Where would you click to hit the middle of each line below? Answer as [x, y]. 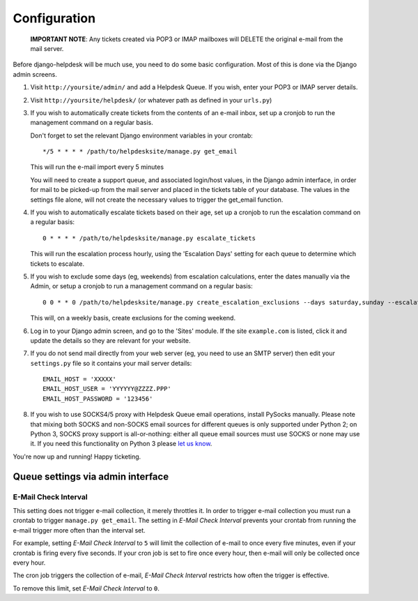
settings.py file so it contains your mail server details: [111, 363]
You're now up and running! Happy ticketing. [77, 457]
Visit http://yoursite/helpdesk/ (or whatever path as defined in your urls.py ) [151, 100]
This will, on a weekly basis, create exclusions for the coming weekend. [133, 318]
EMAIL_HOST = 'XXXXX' [79, 379]
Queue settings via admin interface [91, 476]
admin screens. [35, 74]
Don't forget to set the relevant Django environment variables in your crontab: [142, 135]
